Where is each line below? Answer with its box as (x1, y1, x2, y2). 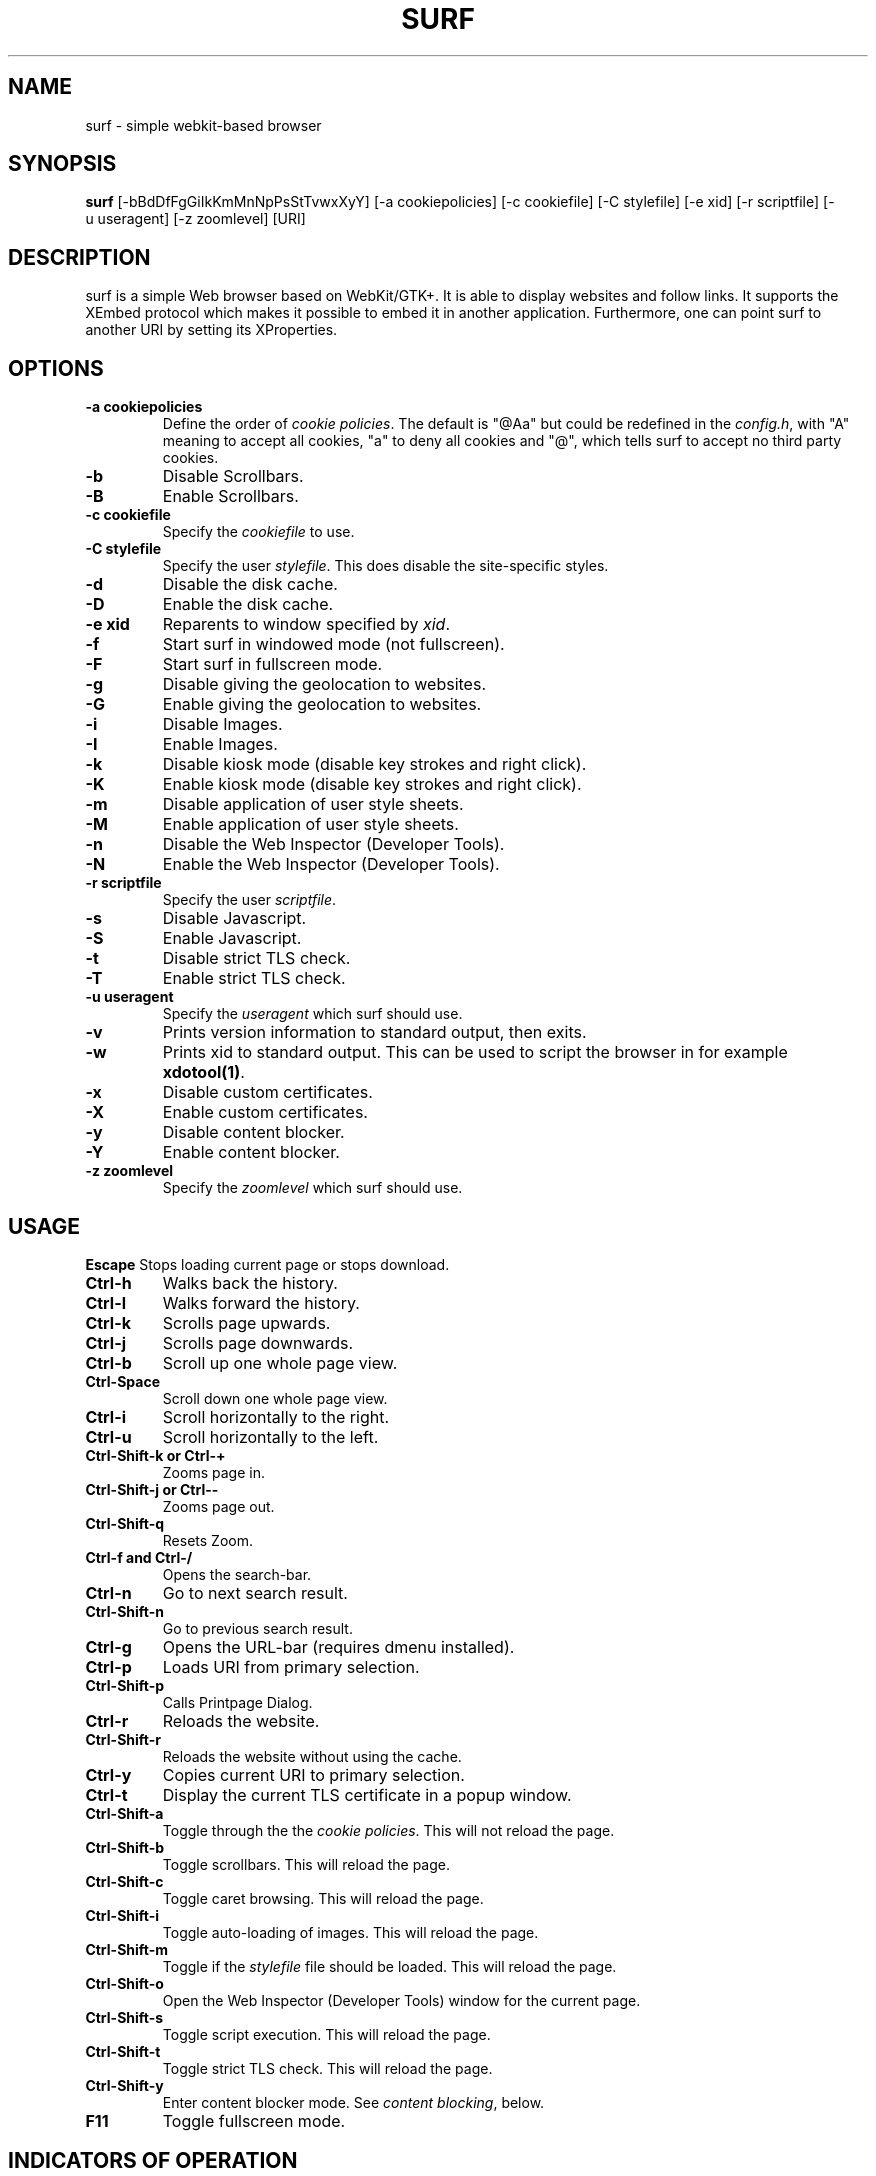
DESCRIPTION (8, 244, 151, 270)
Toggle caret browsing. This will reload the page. (162, 1889, 484, 1907)
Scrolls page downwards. (162, 1332, 354, 1353)
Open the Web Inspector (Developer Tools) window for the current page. (162, 1991, 641, 2009)
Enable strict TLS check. (162, 968, 346, 989)
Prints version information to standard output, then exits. (162, 1022, 587, 1043)
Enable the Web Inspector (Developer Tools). (162, 854, 500, 875)
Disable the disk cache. (162, 574, 338, 595)
